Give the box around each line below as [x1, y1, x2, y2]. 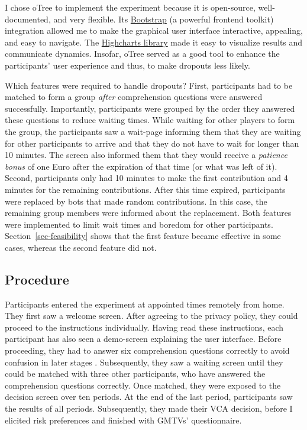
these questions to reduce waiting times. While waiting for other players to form [5, 114, 295, 126]
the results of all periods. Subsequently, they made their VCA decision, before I [5, 402, 293, 415]
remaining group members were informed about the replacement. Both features [5, 206, 292, 219]
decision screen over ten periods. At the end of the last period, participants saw [5, 390, 293, 403]
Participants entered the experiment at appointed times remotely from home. [5, 298, 285, 310]
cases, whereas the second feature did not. [5, 241, 157, 253]
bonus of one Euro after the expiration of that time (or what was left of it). [5, 160, 277, 172]
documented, [5, 12, 51, 25]
